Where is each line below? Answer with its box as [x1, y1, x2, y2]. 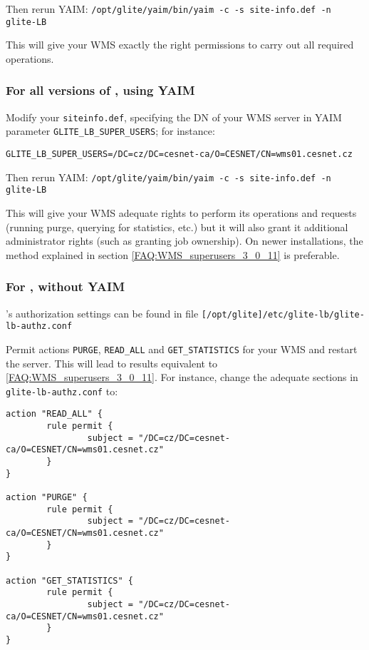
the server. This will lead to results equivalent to [6, 355, 218, 370]
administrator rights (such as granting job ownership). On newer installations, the [6, 233, 363, 248]
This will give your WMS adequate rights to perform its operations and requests [6, 205, 357, 220]
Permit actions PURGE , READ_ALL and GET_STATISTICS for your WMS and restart [6, 341, 358, 356]
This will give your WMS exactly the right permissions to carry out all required [6, 37, 354, 52]
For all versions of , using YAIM [6, 81, 195, 99]
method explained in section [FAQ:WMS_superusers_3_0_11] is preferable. [6, 247, 340, 262]
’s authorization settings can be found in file [6, 305, 199, 320]
